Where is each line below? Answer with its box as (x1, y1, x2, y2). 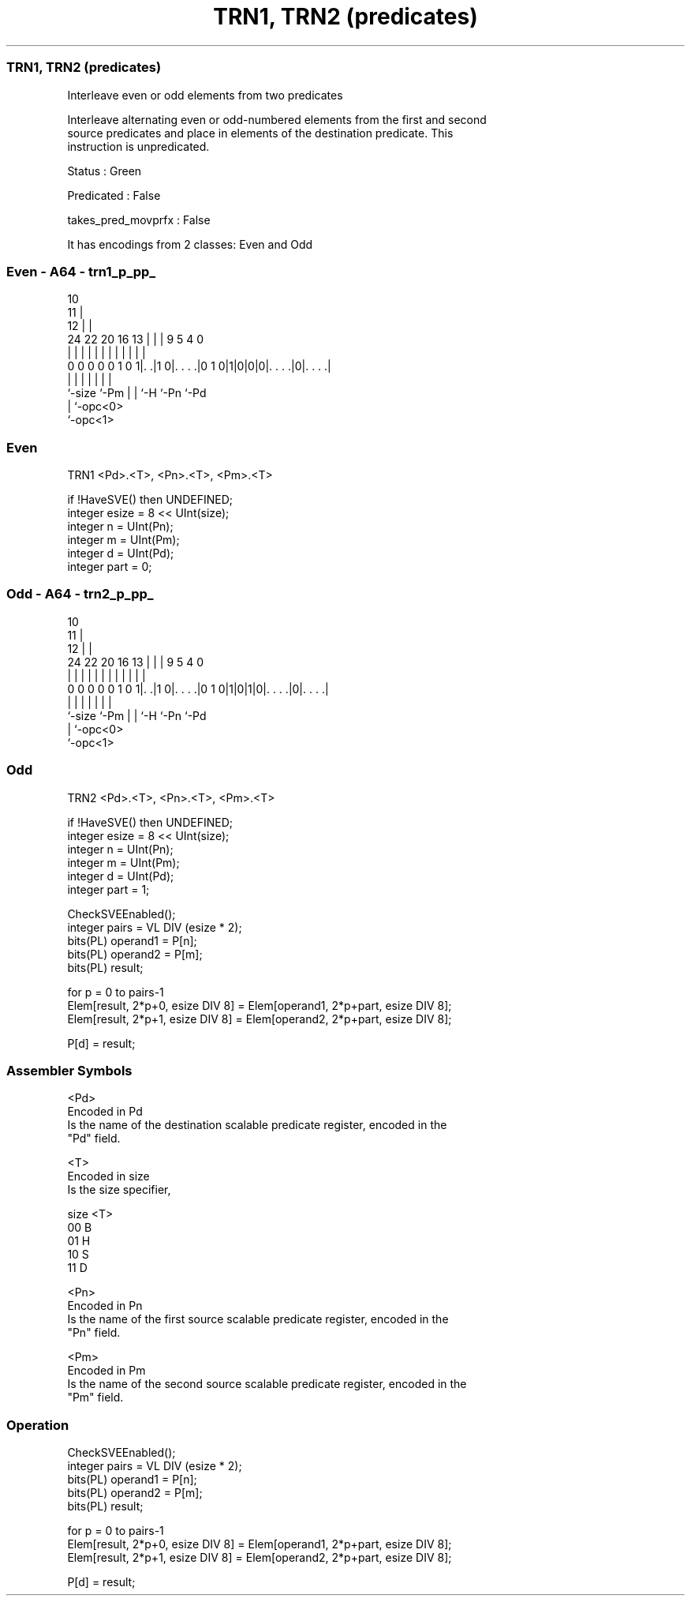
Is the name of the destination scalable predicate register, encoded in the (67, 1118, 447, 1132)
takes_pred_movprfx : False (67, 212, 211, 227)
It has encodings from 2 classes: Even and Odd (67, 237, 313, 251)
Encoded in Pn (67, 1299, 143, 1313)
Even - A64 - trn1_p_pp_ (6, 263, 156, 280)
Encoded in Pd (67, 1105, 143, 1119)
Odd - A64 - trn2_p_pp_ (6, 586, 154, 602)
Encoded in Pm (67, 1364, 146, 1378)
